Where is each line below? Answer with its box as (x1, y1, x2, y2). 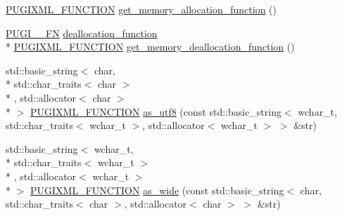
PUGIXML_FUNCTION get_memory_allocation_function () (6, 2, 277, 16)
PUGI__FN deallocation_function (6, 25, 158, 40)
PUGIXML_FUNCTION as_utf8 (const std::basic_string (30, 104, 281, 119)
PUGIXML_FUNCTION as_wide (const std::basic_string (30, 182, 284, 197)
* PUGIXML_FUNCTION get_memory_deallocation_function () (6, 39, 295, 54)
